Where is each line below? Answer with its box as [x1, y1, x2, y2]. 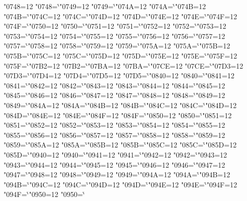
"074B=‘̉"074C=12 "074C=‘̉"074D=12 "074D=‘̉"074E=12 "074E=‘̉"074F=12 [4, 11, 237, 21]
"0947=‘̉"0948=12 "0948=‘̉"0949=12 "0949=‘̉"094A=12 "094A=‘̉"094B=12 [4, 169, 230, 180]
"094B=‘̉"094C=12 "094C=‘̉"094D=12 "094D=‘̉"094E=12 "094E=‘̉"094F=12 [4, 179, 237, 189]
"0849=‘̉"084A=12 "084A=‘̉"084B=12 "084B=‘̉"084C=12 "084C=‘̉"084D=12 [4, 99, 237, 110]
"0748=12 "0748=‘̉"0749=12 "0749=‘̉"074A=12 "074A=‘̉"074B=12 [4, 1, 206, 11]
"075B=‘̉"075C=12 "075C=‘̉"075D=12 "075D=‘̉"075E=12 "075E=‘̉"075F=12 [4, 50, 237, 61]
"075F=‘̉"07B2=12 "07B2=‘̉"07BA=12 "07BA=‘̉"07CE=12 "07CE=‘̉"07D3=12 [4, 60, 243, 71]
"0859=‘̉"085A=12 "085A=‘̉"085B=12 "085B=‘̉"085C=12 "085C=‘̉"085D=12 [4, 139, 237, 150]
